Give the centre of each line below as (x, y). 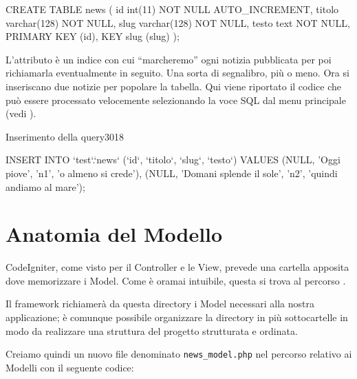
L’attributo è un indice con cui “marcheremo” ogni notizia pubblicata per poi (169, 59)
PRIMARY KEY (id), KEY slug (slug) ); (93, 36)
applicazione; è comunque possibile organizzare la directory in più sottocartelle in (177, 317)
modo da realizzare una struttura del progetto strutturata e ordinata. (152, 330)
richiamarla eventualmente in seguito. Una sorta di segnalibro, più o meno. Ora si (177, 73)
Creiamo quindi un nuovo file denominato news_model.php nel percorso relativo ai (179, 354)
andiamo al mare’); (45, 186)
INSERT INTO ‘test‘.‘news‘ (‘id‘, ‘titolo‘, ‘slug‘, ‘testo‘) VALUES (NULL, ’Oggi (173, 160)
